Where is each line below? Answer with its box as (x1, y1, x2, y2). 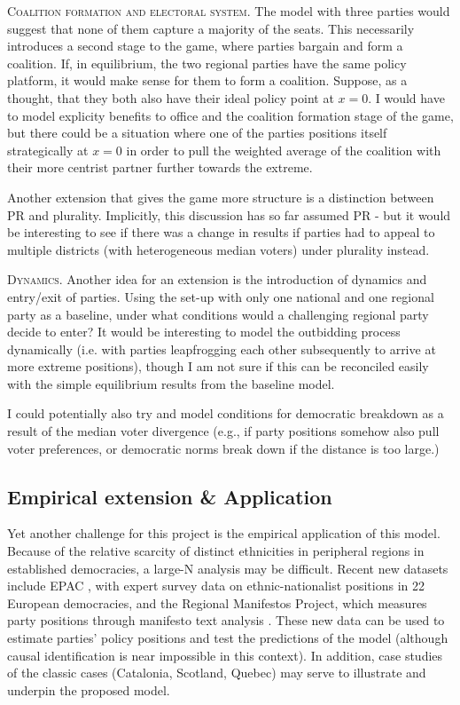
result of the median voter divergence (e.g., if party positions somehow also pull (7, 422, 440, 440)
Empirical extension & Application (7, 482, 332, 510)
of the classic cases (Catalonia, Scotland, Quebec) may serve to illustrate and (7, 663, 426, 682)
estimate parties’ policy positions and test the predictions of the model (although (7, 629, 448, 647)
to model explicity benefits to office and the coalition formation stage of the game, (7, 106, 454, 124)
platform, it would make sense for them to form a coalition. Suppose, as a (7, 71, 408, 90)
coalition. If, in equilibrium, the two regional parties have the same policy (7, 53, 407, 72)
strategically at (7, 140, 89, 159)
